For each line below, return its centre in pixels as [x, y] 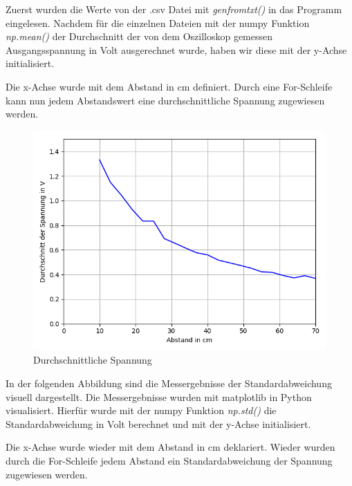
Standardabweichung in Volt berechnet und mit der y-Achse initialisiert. [158, 423]
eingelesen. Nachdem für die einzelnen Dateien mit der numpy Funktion [158, 22]
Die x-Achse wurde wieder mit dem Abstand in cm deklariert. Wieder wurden [170, 447]
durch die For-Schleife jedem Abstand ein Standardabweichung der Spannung [169, 460]
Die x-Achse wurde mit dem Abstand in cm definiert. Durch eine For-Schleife [169, 86]
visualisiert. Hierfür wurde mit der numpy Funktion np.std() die [141, 410]
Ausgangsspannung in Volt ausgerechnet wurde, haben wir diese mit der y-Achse [176, 49]
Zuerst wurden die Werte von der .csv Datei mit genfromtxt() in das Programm [174, 9]
